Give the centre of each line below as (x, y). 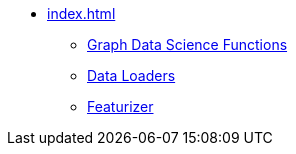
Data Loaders (131, 75)
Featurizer (120, 106)
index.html (81, 13)
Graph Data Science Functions (187, 44)
